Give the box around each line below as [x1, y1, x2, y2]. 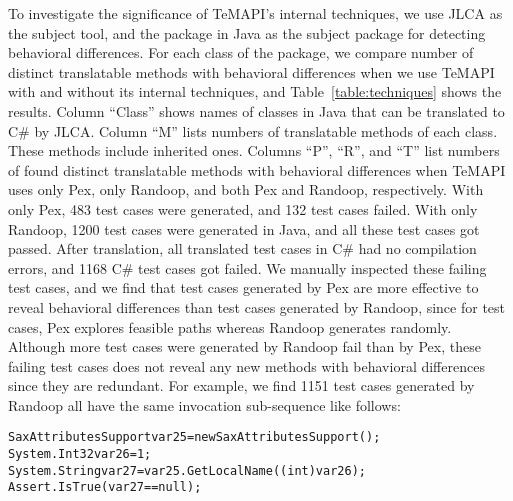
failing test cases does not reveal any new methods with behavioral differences [8, 355, 485, 376]
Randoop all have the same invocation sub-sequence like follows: [8, 394, 401, 415]
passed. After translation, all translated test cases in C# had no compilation [8, 238, 477, 259]
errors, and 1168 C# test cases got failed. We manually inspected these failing [8, 257, 487, 278]
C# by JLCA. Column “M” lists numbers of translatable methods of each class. [8, 120, 498, 141]
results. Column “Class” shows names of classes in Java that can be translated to [8, 100, 505, 121]
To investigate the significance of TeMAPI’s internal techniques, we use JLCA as [8, 3, 503, 23]
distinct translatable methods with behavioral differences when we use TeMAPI [8, 61, 495, 82]
